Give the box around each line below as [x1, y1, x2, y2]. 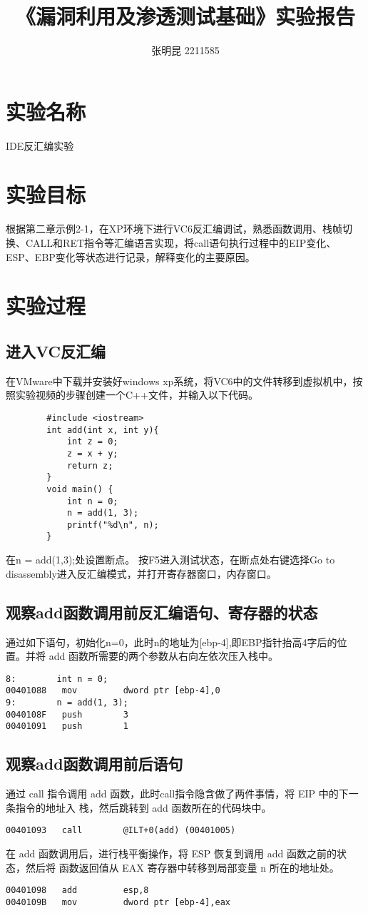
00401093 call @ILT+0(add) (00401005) [6, 825, 236, 836]
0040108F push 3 [6, 709, 128, 720]
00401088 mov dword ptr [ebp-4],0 [6, 685, 220, 696]
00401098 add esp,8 [6, 885, 149, 896]
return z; [66, 460, 113, 471]
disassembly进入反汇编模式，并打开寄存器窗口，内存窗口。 [6, 566, 277, 581]
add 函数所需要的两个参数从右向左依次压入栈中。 [48, 648, 278, 663]
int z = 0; [66, 437, 118, 447]
